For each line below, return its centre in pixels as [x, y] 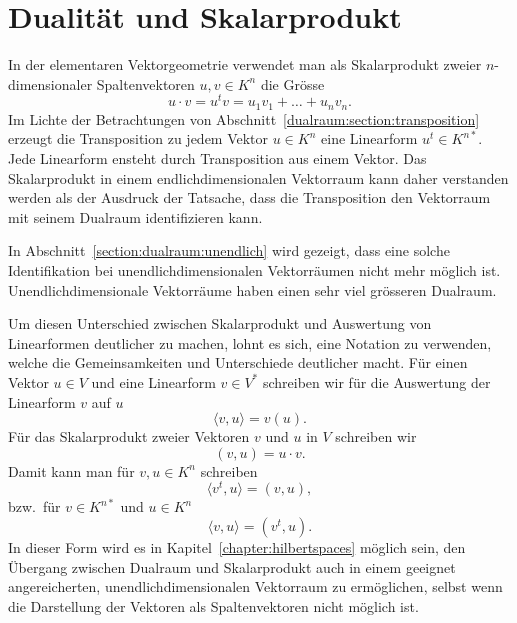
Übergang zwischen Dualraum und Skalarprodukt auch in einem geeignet [232, 566]
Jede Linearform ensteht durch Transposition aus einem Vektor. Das [217, 158]
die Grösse [292, 83]
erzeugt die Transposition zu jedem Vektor [138, 138]
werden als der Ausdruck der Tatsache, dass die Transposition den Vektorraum [249, 197]
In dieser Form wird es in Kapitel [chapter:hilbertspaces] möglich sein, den [237, 547]
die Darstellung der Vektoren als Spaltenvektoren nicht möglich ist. [213, 605]
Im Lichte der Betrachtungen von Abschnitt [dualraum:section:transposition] [244, 118]
